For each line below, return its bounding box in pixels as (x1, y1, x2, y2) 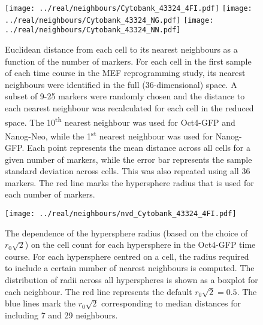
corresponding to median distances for (101, 297, 241, 309)
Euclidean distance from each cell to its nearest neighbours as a (5, 42, 238, 55)
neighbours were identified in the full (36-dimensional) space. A (5, 78, 237, 90)
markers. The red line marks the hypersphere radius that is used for (5, 176, 254, 189)
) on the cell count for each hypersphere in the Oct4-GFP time (25, 238, 256, 251)
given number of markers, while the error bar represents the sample (5, 153, 252, 165)
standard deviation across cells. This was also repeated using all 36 (5, 165, 250, 177)
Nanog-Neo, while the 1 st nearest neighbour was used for (5, 127, 213, 142)
